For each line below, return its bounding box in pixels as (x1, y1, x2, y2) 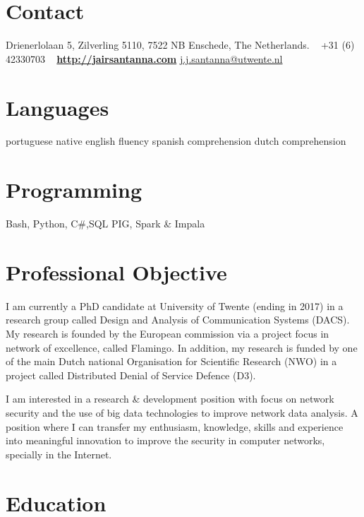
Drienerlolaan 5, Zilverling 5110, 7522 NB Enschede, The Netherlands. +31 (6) (6, 37, 355, 52)
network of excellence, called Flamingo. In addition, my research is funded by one (6, 340, 358, 355)
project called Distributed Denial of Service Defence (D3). (6, 367, 256, 382)
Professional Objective (6, 257, 227, 286)
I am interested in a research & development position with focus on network (6, 391, 334, 406)
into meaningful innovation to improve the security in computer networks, (6, 433, 325, 448)
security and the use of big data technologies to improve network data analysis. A (6, 405, 358, 420)
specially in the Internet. (6, 446, 112, 461)
